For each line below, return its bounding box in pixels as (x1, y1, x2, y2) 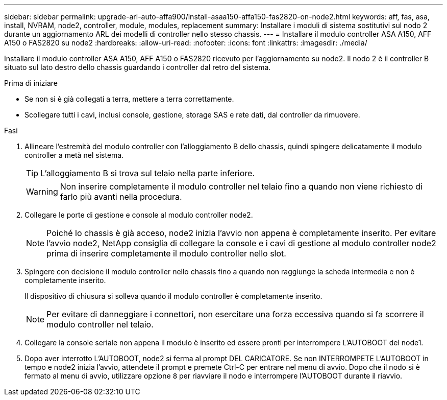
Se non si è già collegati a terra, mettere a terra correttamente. (24, 95, 234, 103)
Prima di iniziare (4, 79, 58, 87)
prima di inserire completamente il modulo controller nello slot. (46, 248, 286, 258)
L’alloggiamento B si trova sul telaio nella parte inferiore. (40, 168, 255, 178)
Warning (26, 186, 58, 197)
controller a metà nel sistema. (24, 151, 124, 159)
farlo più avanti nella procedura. (60, 192, 182, 202)
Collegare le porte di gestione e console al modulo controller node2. (24, 210, 253, 219)
